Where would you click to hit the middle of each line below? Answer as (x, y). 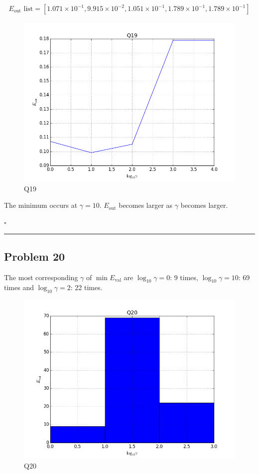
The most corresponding (41, 277)
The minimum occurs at (41, 205)
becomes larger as (146, 205)
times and (19, 287)
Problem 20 (35, 256)
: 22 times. (86, 287)
